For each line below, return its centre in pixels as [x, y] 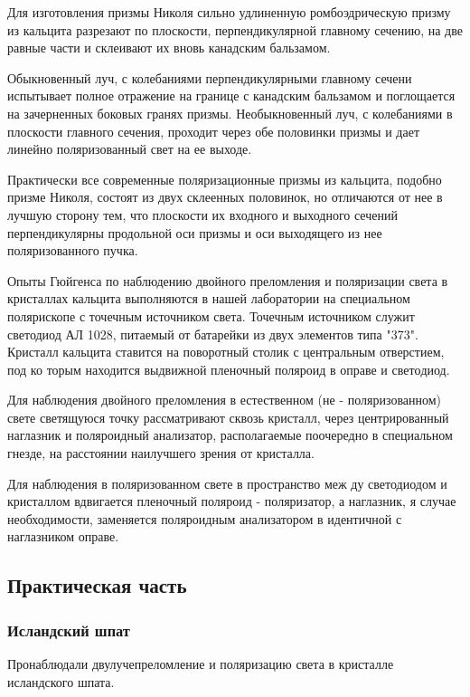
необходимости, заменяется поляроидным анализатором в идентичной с [205, 518]
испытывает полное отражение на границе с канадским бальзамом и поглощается [231, 95]
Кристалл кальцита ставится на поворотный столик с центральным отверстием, [226, 352]
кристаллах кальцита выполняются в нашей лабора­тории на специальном [209, 298]
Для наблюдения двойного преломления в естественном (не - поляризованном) [225, 400]
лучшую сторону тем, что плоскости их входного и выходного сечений [202, 214]
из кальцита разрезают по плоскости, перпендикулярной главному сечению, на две [235, 29]
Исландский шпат [69, 630]
